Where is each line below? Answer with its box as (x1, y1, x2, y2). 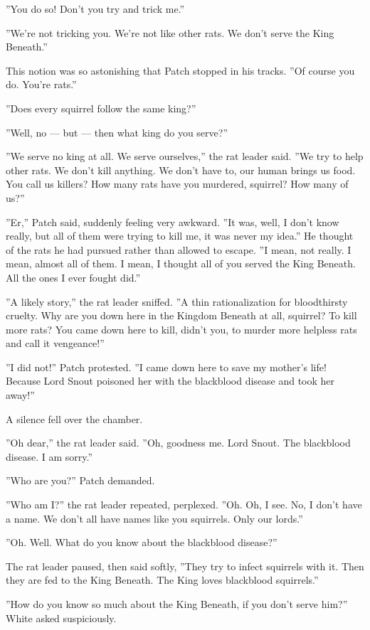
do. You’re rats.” (6, 77, 77, 92)
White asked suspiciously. (6, 610, 117, 625)
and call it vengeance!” (6, 336, 105, 351)
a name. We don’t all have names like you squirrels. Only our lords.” (6, 511, 303, 525)
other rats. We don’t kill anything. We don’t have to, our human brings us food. (6, 162, 356, 177)
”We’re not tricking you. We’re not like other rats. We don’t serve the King (6, 25, 334, 40)
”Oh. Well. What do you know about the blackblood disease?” (6, 535, 277, 550)
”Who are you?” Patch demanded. (6, 473, 155, 488)
